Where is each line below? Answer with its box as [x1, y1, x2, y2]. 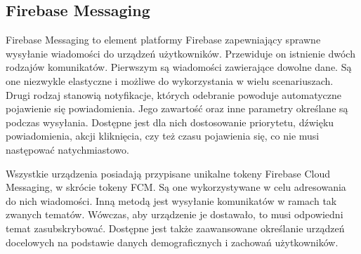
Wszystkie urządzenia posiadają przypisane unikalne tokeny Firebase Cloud [6, 166, 330, 180]
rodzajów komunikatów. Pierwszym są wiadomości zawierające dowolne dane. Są [6, 60, 352, 74]
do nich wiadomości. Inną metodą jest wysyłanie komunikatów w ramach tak [6, 193, 337, 208]
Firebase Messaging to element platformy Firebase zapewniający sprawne [6, 32, 321, 47]
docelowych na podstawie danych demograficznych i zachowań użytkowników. [6, 234, 339, 249]
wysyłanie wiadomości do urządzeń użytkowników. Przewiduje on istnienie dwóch [6, 46, 355, 60]
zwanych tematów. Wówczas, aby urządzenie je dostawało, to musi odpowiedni [6, 207, 343, 222]
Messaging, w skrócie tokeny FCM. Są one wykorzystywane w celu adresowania [6, 180, 346, 194]
